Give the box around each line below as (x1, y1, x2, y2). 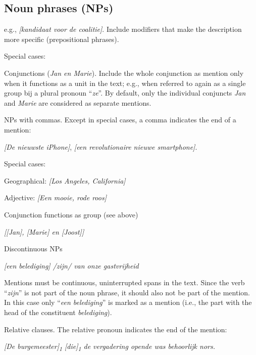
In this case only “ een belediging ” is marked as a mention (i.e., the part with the (4, 297, 252, 307)
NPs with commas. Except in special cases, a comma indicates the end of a (4, 114, 236, 125)
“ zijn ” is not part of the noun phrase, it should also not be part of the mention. (4, 287, 250, 297)
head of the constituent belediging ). (4, 307, 112, 318)
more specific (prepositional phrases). (4, 33, 119, 44)
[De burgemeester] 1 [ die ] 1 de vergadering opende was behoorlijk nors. (4, 341, 215, 353)
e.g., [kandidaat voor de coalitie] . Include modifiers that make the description (4, 24, 242, 34)
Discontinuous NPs (4, 243, 63, 254)
